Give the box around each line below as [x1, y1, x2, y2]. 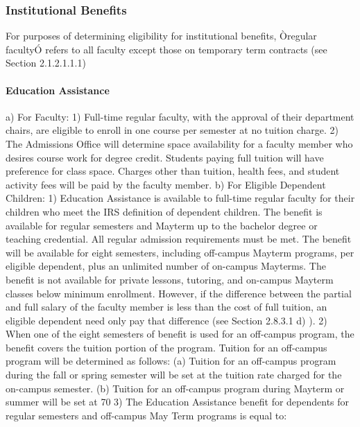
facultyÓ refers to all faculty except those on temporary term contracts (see [6, 42, 327, 56]
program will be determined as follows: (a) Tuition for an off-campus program [6, 354, 336, 368]
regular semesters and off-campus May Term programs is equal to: [6, 408, 287, 422]
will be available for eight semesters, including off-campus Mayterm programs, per [6, 245, 354, 259]
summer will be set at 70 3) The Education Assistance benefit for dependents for [6, 394, 350, 409]
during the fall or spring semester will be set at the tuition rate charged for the [6, 367, 342, 382]
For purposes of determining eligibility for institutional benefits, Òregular [6, 28, 317, 43]
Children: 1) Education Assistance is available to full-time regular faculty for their [6, 191, 355, 205]
